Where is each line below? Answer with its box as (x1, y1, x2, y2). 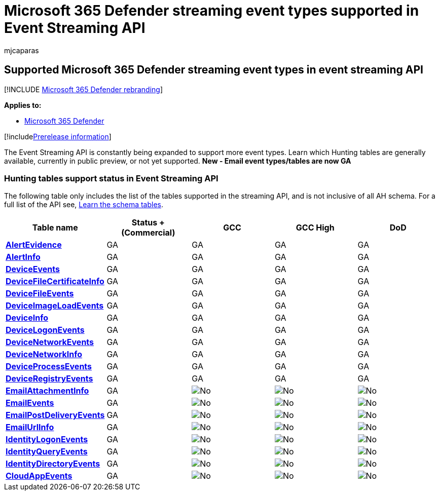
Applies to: (4, 100, 42, 109)
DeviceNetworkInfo (6, 349, 83, 360)
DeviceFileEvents (6, 288, 74, 299)
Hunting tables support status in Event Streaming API (4, 173, 218, 183)
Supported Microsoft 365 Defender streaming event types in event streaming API (4, 63, 423, 77)
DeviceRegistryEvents (6, 373, 93, 384)
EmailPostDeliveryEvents (6, 410, 105, 421)
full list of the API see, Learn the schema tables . (4, 200, 164, 209)
